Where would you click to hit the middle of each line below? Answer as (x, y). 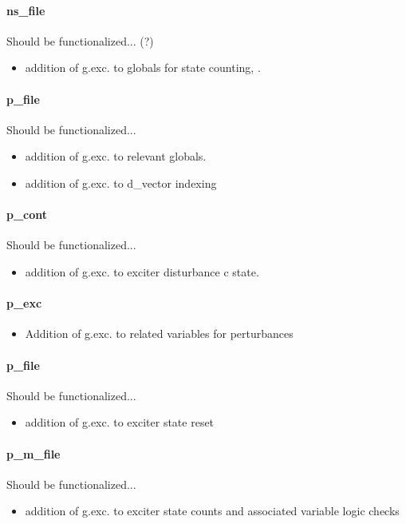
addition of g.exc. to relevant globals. (116, 156)
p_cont (27, 214)
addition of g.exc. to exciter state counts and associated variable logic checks (212, 511)
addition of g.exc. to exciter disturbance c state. (142, 271)
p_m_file (34, 453)
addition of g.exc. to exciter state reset (120, 422)
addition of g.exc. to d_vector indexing (121, 183)
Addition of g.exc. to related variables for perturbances (159, 333)
